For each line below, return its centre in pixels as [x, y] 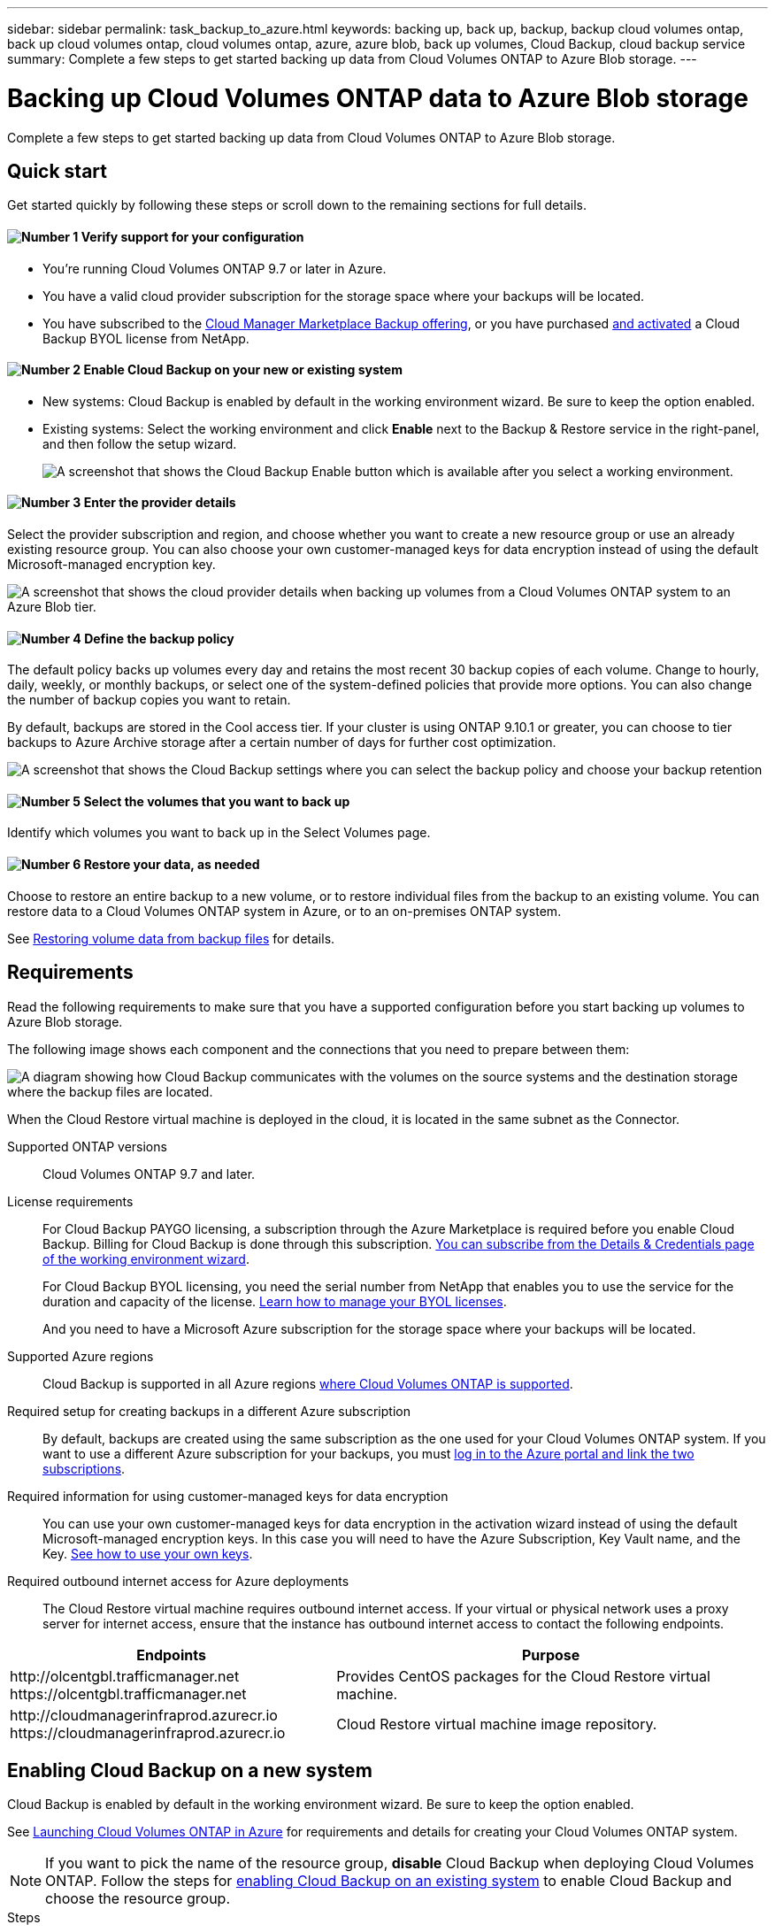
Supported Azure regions [81, 1356]
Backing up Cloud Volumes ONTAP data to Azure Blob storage [378, 98]
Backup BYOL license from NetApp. [146, 338]
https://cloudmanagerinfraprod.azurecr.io [148, 1732]
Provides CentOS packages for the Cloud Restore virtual [523, 1676]
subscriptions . [84, 1468]
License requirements [70, 1201]
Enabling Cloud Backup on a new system [190, 1770]
